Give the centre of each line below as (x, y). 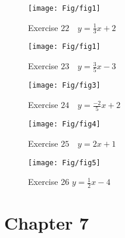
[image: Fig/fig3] (64, 86)
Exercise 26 (49, 182)
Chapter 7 (47, 223)
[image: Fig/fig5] (64, 163)
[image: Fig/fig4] (64, 124)
